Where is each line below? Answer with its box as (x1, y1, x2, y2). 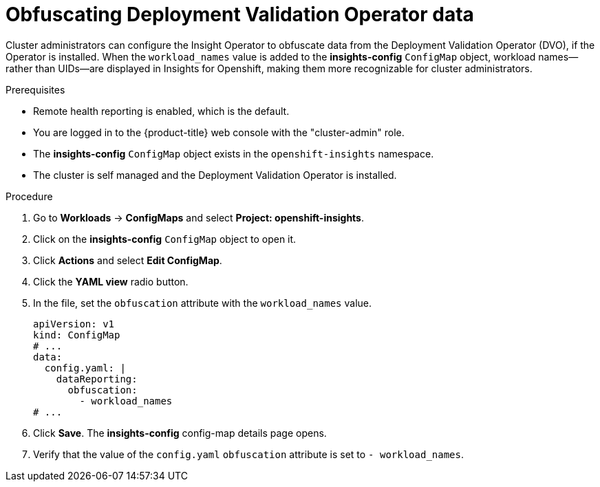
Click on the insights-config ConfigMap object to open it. (33, 232, 297, 245)
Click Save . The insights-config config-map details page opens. (33, 426, 327, 439)
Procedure (6, 190, 53, 202)
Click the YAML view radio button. (33, 275, 189, 288)
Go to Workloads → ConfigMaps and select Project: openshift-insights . (33, 211, 365, 224)
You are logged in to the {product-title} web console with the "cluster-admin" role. (33, 126, 405, 138)
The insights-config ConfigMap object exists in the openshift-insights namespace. (33, 147, 434, 160)
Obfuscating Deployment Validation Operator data (6, 3, 474, 26)
